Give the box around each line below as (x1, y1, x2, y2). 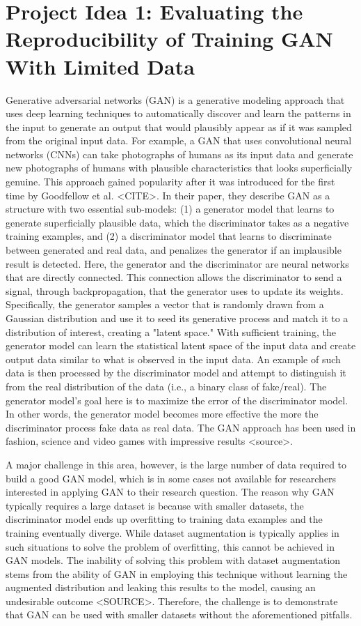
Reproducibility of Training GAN (6, 24, 333, 53)
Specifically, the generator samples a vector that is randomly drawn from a (6, 297, 324, 312)
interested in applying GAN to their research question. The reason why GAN (6, 484, 335, 499)
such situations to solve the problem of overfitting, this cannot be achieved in (6, 539, 335, 554)
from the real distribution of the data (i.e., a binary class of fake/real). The (6, 379, 327, 393)
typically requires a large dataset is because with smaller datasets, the (6, 498, 304, 512)
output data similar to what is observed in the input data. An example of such (6, 351, 341, 366)
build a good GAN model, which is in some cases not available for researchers (6, 471, 337, 485)
